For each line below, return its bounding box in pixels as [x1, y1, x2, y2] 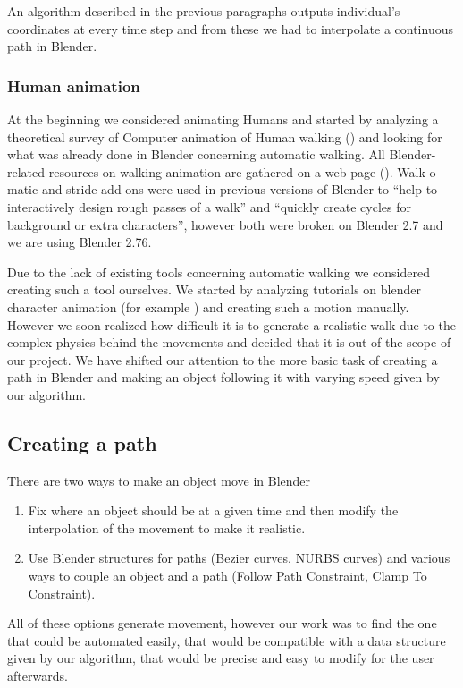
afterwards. [7, 667, 68, 685]
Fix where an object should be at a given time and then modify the [28, 501, 399, 520]
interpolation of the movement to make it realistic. [28, 518, 306, 537]
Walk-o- [397, 162, 441, 181]
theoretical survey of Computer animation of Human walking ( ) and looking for [7, 127, 442, 146]
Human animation [7, 74, 140, 97]
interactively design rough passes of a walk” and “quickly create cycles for [7, 197, 412, 216]
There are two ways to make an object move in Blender [7, 471, 311, 489]
